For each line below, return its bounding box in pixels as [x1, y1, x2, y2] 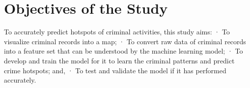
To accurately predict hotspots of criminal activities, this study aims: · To [4, 27, 230, 37]
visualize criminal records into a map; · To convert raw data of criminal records [4, 36, 246, 46]
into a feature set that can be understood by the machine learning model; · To [4, 46, 243, 56]
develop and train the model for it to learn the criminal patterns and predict [4, 55, 235, 65]
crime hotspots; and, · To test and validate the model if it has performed [4, 65, 226, 75]
